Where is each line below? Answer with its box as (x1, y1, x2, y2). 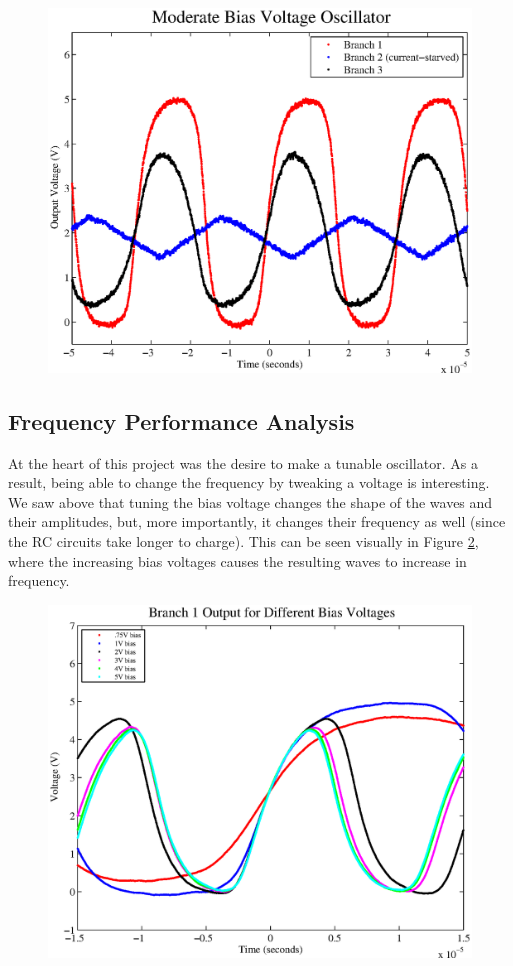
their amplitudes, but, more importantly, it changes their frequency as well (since (8, 511, 506, 532)
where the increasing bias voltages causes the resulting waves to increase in (8, 550, 467, 571)
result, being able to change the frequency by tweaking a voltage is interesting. (8, 472, 490, 493)
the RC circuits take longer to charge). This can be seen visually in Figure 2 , (8, 530, 479, 551)
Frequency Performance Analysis (8, 405, 355, 436)
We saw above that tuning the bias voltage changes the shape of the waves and (8, 491, 493, 512)
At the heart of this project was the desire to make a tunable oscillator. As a (8, 452, 478, 473)
